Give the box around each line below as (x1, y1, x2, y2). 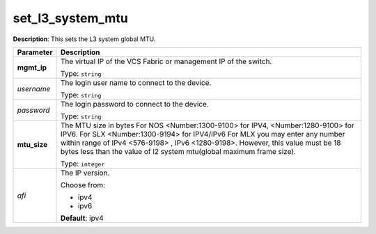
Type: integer (60, 159, 105, 169)
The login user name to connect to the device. (60, 77, 212, 87)
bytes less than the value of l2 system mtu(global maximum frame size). (60, 146, 296, 156)
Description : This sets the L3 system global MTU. (13, 35, 156, 43)
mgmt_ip (17, 63, 47, 72)
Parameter (17, 47, 53, 57)
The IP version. (60, 168, 110, 178)
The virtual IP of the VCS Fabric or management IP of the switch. (60, 56, 272, 66)
